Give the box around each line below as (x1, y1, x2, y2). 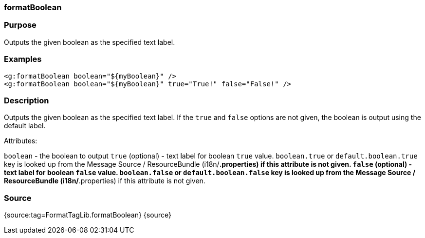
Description (4, 95, 49, 105)
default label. (4, 121, 46, 130)
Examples (4, 54, 42, 64)
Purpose (4, 20, 37, 30)
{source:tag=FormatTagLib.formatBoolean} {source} (4, 211, 171, 219)
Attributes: (4, 137, 37, 145)
